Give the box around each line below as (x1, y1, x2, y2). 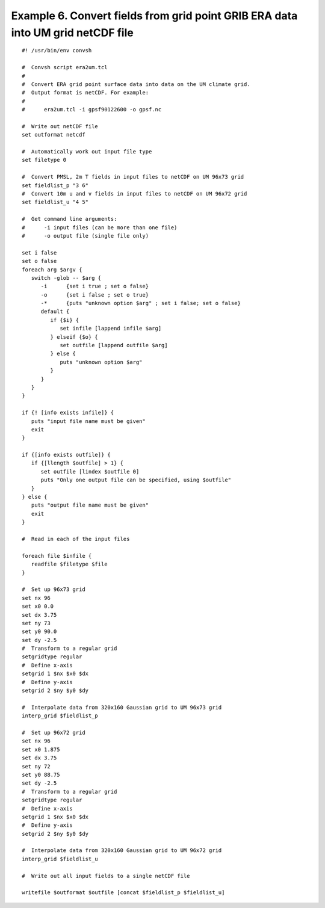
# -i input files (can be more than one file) (22, 224, 178, 231)
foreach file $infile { (22, 552, 92, 559)
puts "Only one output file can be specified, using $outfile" (40, 477, 232, 484)
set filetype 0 (22, 156, 67, 164)
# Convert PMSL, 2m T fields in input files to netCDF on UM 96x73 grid (22, 173, 244, 181)
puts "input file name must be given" (31, 418, 146, 424)
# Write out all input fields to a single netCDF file (22, 872, 190, 879)
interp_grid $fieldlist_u (22, 855, 99, 862)
